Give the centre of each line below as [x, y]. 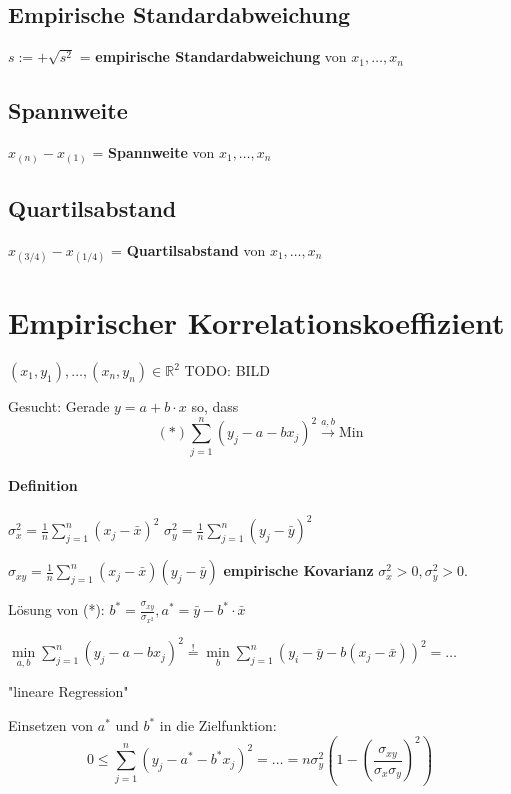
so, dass [215, 406]
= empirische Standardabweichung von [213, 56]
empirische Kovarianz [298, 570]
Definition [43, 485]
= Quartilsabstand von [188, 249]
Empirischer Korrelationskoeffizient [256, 322]
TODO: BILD [227, 370]
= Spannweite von [153, 152]
